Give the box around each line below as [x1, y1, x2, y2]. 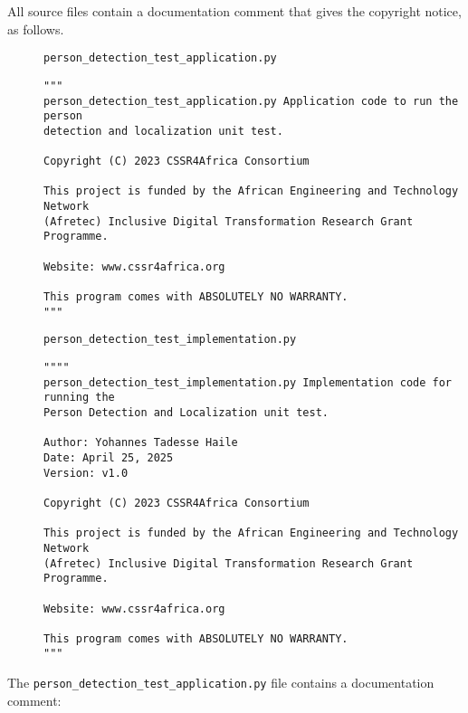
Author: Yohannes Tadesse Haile [43, 436, 238, 450]
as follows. [7, 19, 64, 38]
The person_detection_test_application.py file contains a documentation [7, 673, 435, 692]
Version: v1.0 [43, 466, 129, 480]
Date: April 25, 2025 [43, 451, 174, 464]
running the [43, 391, 115, 404]
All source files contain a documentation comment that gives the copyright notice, [7, 2, 462, 20]
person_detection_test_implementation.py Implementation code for [43, 376, 453, 389]
